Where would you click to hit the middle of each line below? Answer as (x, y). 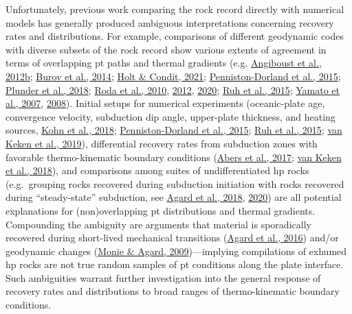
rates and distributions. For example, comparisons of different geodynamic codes (175, 36)
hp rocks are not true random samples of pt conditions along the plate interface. (175, 264)
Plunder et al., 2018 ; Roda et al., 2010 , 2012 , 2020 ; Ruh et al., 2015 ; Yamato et (173, 89)
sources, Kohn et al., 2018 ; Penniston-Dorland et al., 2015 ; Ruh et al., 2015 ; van (174, 130)
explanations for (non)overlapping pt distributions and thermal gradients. (161, 210)
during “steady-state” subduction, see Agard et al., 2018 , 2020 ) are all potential (174, 197)
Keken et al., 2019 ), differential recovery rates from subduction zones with (162, 143)
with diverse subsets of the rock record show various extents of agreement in (166, 49)
